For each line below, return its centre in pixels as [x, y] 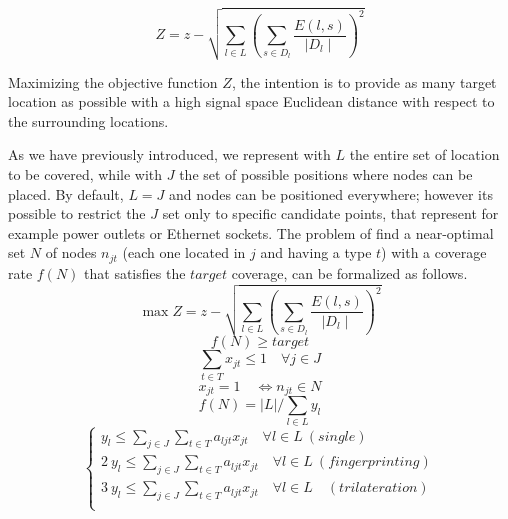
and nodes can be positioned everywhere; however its [331, 193]
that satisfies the [135, 272]
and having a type [316, 252]
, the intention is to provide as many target [364, 81]
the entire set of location [424, 154]
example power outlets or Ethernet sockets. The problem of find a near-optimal [251, 232]
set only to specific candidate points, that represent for [330, 213]
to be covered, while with [85, 174]
